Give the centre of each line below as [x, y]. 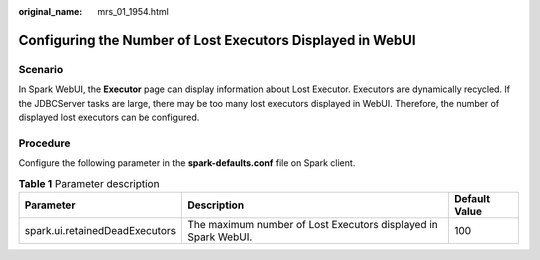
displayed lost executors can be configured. [109, 117]
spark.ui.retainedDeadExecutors [100, 230]
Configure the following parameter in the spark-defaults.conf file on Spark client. [187, 163]
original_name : [50, 11]
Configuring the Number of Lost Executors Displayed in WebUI [217, 40]
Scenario [41, 69]
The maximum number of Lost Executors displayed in [312, 224]
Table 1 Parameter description [89, 183]
